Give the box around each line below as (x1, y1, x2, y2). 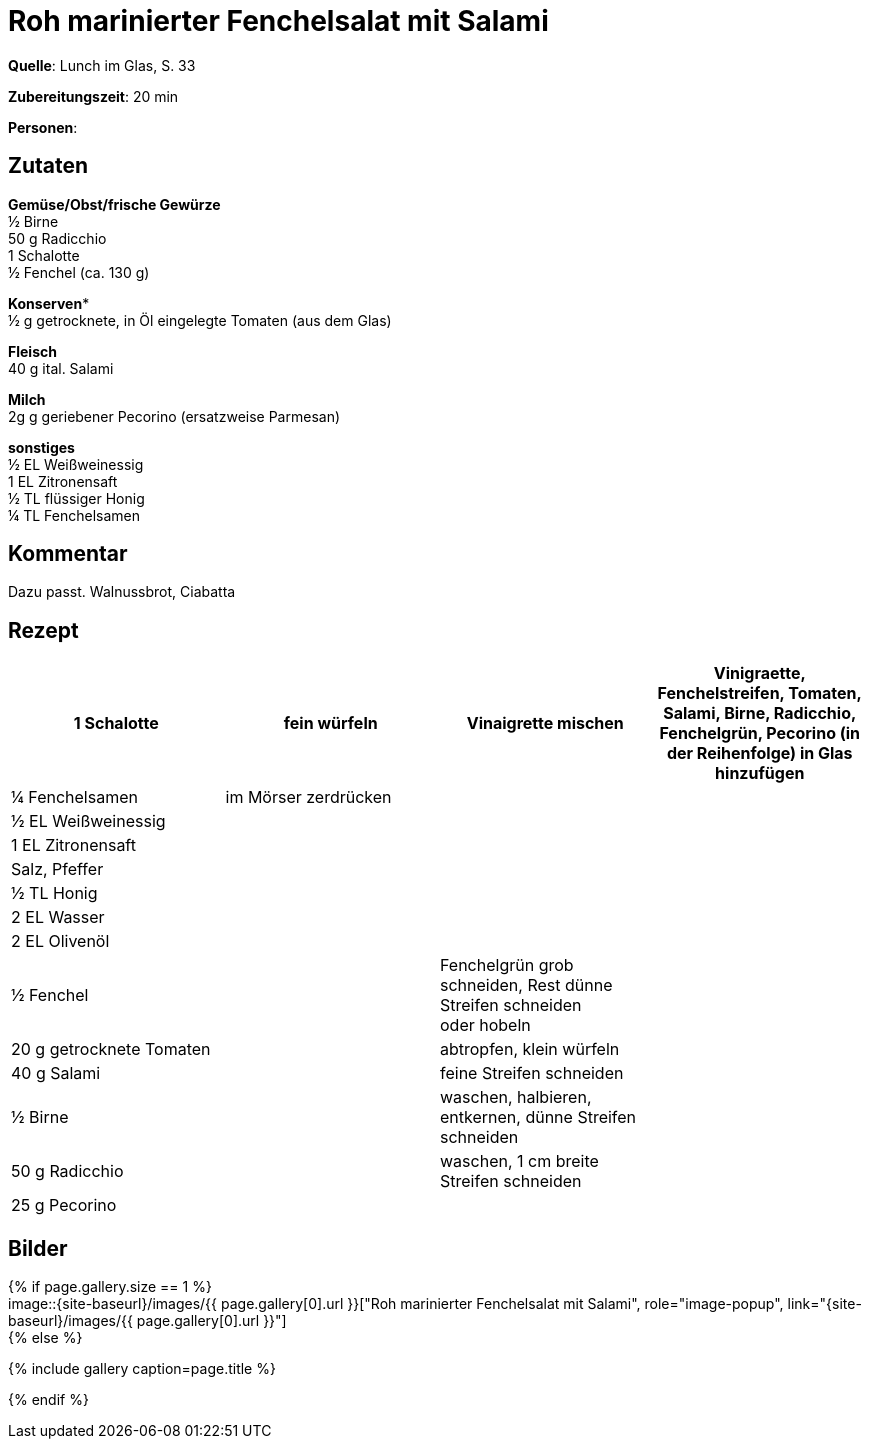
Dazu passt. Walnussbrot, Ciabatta (8, 583, 236, 601)
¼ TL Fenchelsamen (8, 506, 140, 524)
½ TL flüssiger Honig (8, 489, 145, 507)
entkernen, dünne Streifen (440, 1107, 637, 1128)
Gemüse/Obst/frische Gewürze (8, 195, 221, 213)
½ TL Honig (11, 883, 98, 904)
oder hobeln (440, 1015, 531, 1036)
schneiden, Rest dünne (440, 975, 613, 996)
